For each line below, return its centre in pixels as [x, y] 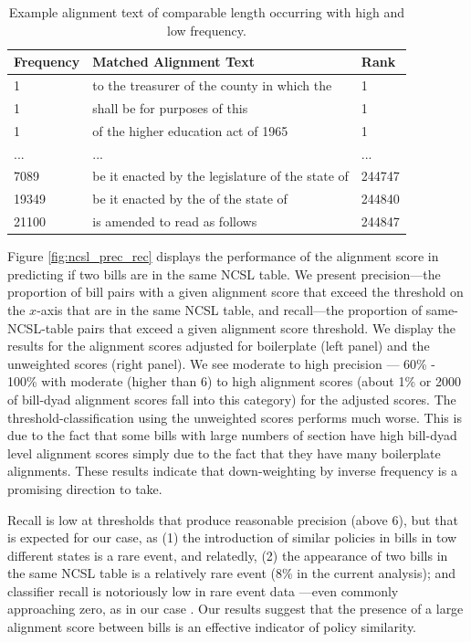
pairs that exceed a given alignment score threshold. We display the [266, 327]
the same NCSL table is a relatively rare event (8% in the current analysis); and [232, 573]
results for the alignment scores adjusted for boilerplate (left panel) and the [219, 346]
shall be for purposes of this [170, 107]
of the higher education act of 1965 [190, 130]
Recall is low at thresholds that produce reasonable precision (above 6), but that [233, 519]
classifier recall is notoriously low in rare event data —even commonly [203, 590]
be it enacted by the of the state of [190, 199]
